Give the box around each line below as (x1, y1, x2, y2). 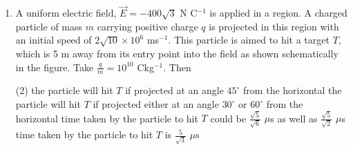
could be (210, 111, 247, 125)
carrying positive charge (97, 19, 198, 33)
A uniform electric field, (15, 6, 117, 20)
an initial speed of (15, 32, 92, 47)
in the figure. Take (15, 59, 94, 74)
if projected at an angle (125, 83, 224, 97)
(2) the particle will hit (15, 83, 113, 97)
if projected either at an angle (93, 97, 219, 111)
